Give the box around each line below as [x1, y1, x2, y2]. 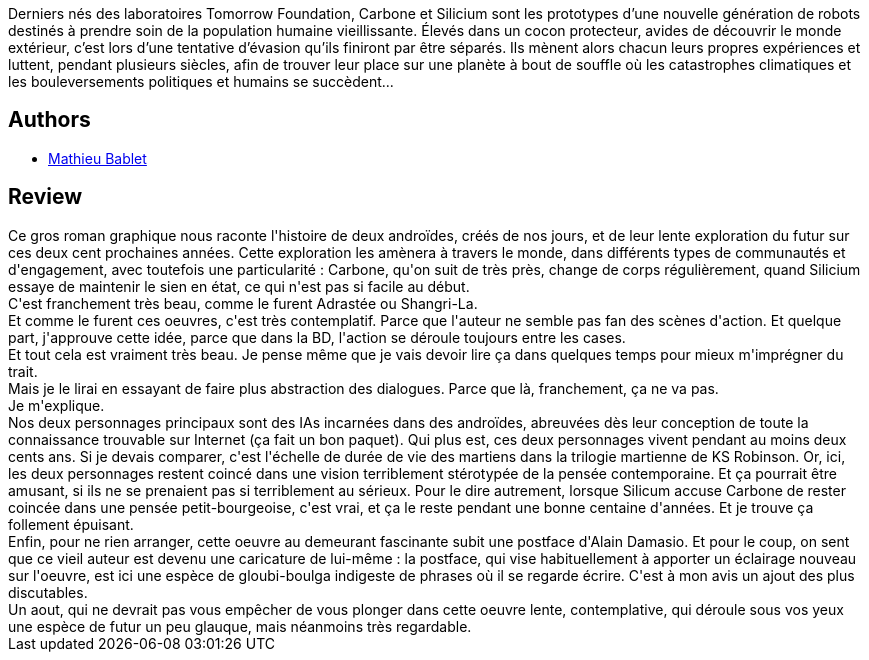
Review [8, 184, 83, 210]
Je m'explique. [8, 396, 105, 414]
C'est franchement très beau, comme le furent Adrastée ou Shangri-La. [8, 294, 478, 312]
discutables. [8, 583, 88, 601]
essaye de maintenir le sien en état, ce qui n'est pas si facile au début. [8, 277, 470, 295]
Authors [8, 107, 91, 133]
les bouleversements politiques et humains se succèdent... [8, 73, 394, 90]
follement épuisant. [8, 515, 134, 533]
